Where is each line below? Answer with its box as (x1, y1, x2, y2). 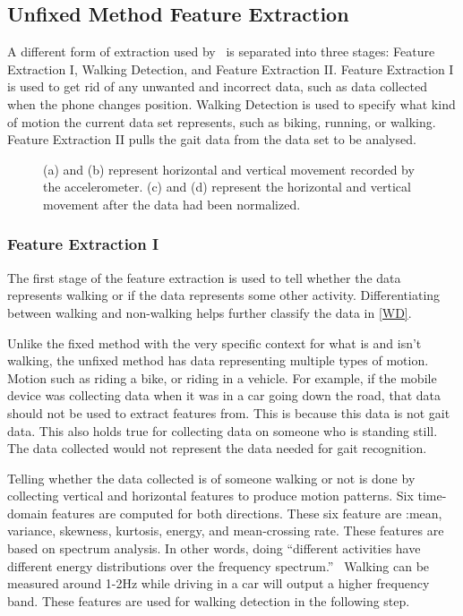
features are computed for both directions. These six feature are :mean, (51, 503, 442, 522)
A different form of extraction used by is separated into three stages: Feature (7, 42, 435, 61)
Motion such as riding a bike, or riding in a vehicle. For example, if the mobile (7, 368, 437, 387)
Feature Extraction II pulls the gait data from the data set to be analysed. (7, 130, 416, 149)
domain (7, 503, 48, 522)
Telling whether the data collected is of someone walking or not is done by (7, 468, 416, 487)
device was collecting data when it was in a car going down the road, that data (7, 386, 441, 405)
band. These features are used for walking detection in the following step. (7, 591, 410, 610)
